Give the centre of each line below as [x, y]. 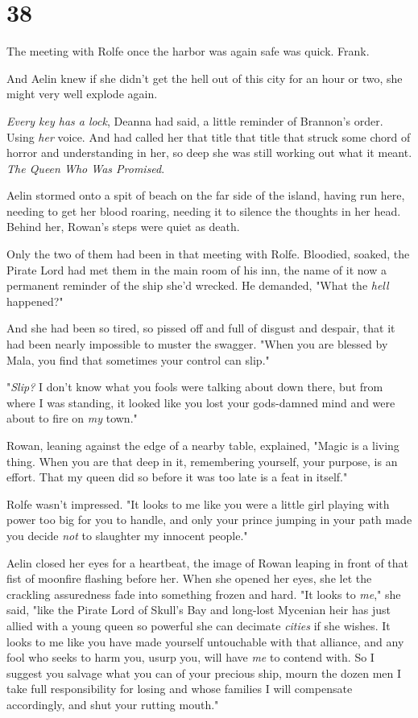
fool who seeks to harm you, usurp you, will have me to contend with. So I [190, 657]
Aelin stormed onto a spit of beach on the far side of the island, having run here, [206, 195]
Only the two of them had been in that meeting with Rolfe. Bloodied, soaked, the [208, 254]
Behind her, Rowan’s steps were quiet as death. [123, 227]
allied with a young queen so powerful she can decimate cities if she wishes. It [199, 625]
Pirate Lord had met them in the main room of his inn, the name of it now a [197, 269]
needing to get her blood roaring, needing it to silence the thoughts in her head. [204, 210]
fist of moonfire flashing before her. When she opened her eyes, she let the [189, 578]
